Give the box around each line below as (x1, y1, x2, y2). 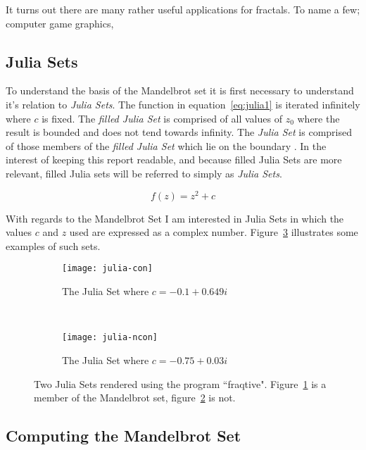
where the (297, 111, 340, 125)
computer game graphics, (6, 15, 114, 30)
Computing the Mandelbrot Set (6, 425, 241, 446)
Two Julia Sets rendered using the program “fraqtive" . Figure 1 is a (34, 376, 327, 391)
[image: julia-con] (62, 263, 153, 274)
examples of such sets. (6, 238, 101, 253)
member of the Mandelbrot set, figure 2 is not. (34, 390, 236, 405)
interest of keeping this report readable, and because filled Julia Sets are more (6, 152, 342, 167)
